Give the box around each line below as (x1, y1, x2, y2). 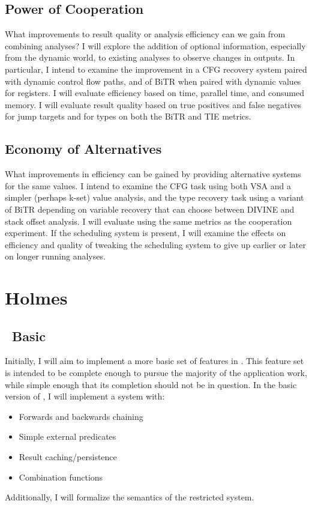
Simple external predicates (19, 430, 116, 443)
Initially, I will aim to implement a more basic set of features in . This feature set (5, 354, 304, 367)
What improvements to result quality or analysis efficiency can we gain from (5, 28, 286, 40)
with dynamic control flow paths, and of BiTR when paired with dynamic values (5, 74, 301, 87)
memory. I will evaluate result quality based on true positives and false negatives (5, 98, 302, 111)
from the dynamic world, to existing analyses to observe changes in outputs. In (5, 51, 295, 64)
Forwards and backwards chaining (19, 410, 143, 422)
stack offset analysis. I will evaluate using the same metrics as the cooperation (5, 214, 292, 227)
